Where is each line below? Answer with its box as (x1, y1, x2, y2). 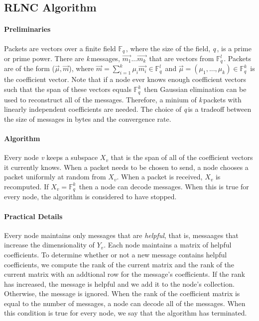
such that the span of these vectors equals (4, 84, 131, 94)
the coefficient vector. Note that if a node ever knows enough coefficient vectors (4, 74, 246, 84)
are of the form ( (4, 63, 55, 74)
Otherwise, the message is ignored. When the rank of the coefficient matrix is (4, 288, 240, 299)
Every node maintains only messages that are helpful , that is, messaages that (4, 230, 239, 240)
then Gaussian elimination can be (144, 84, 247, 94)
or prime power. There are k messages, (4, 53, 120, 64)
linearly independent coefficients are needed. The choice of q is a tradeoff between (4, 104, 252, 114)
